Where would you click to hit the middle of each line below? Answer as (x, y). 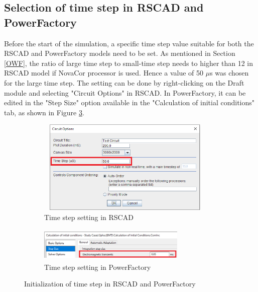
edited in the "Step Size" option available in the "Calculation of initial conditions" (130, 102)
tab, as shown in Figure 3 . (44, 112)
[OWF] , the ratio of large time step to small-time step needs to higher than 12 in (129, 63)
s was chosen (229, 73)
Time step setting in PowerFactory (98, 267)
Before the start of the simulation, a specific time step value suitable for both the (129, 43)
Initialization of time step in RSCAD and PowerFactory (110, 284)
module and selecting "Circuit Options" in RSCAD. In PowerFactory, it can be (125, 92)
